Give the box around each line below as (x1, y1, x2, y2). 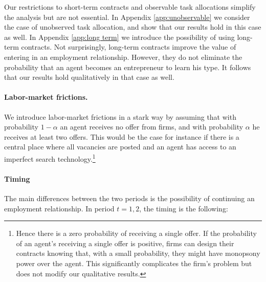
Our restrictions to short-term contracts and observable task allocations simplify (4, 2, 256, 12)
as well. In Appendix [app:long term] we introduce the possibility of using (4, 31, 235, 42)
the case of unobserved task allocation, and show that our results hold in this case (4, 21, 261, 32)
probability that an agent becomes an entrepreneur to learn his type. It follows (4, 61, 251, 72)
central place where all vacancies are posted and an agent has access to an (4, 141, 236, 152)
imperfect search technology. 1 (4, 151, 96, 164)
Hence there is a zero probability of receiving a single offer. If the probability (16, 228, 257, 238)
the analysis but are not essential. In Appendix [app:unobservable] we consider (4, 11, 250, 22)
